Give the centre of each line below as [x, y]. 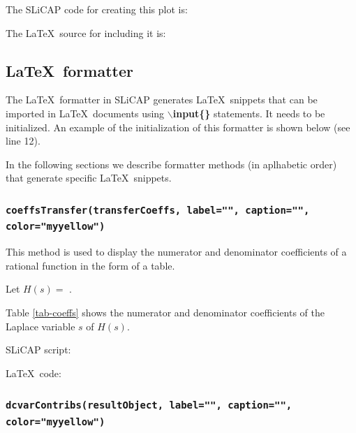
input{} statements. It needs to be [249, 113]
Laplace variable [40, 326]
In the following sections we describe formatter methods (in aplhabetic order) [171, 164]
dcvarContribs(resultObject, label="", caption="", [149, 405]
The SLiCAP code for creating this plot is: [97, 9]
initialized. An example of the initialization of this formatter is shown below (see [178, 127]
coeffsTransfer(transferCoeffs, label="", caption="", [158, 210]
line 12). [23, 141]
